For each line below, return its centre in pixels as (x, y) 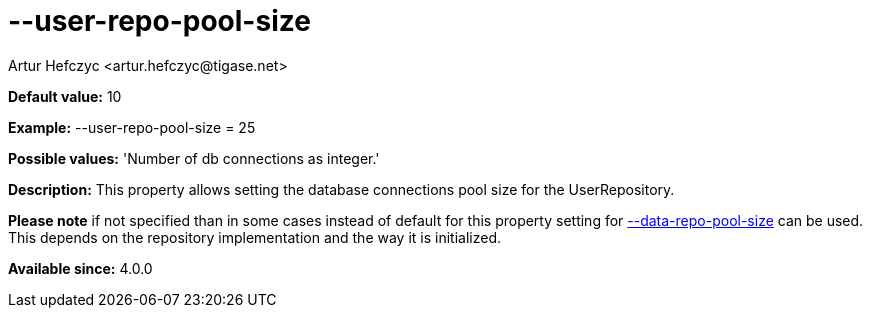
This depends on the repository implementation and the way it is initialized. (254, 237)
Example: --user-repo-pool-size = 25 (132, 127)
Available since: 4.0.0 (80, 268)
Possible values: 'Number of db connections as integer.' (194, 158)
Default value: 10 (65, 96)
